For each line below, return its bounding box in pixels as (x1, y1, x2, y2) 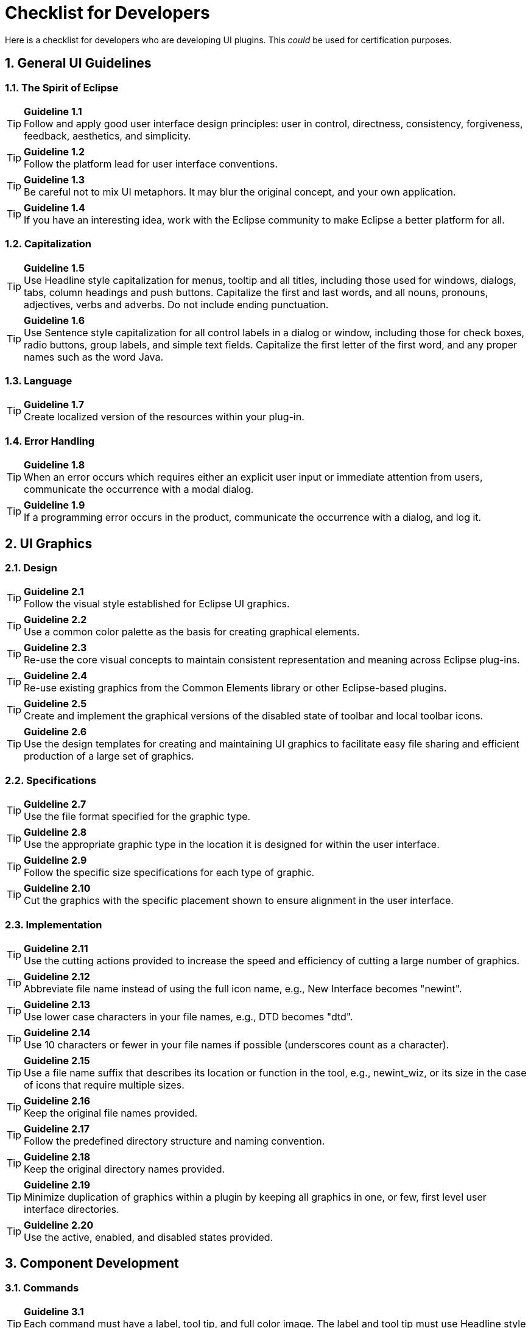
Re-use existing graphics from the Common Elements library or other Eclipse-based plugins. (24, 682, 447, 694)
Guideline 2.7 (24, 798, 86, 811)
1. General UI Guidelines (5, 55, 152, 71)
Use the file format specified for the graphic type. (24, 810, 251, 823)
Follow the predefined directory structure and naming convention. (24, 1134, 325, 1147)
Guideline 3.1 (24, 1305, 84, 1318)
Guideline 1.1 (24, 105, 82, 118)
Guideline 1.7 (24, 398, 85, 411)
